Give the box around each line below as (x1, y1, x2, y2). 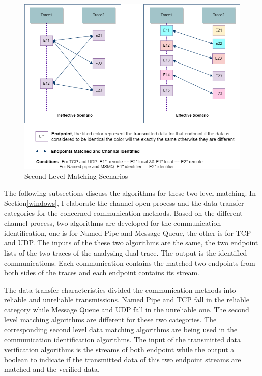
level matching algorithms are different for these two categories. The (4, 314, 217, 325)
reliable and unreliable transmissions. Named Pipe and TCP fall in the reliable (4, 294, 249, 305)
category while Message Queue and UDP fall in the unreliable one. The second (4, 304, 249, 315)
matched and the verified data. (4, 364, 100, 374)
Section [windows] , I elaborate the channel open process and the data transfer (4, 197, 244, 208)
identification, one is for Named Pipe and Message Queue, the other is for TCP (4, 227, 251, 238)
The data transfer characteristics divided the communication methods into (4, 284, 236, 295)
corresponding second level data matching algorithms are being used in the (4, 324, 238, 335)
